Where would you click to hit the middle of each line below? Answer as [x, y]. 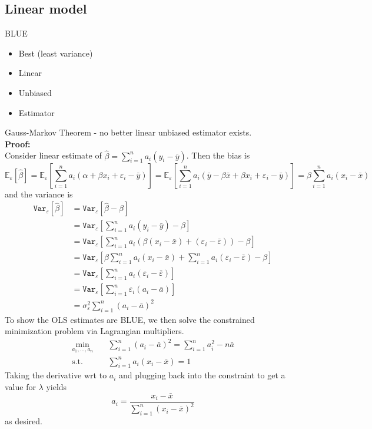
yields [57, 386]
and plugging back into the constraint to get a [202, 375]
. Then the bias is [218, 155]
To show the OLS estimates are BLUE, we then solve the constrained [130, 319]
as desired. [24, 420]
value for [20, 386]
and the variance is [39, 194]
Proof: [18, 143]
